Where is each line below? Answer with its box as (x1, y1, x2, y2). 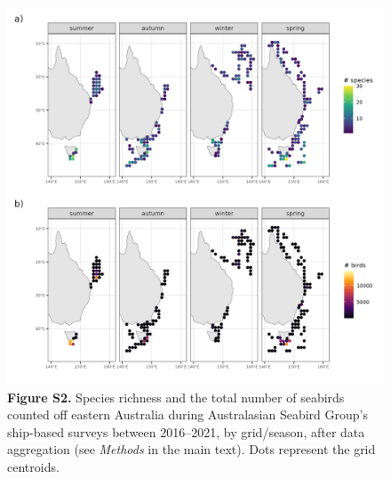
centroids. (7, 457, 60, 475)
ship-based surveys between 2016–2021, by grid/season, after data (7, 422, 365, 441)
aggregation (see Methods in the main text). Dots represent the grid (7, 440, 376, 459)
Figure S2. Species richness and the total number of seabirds (7, 387, 345, 406)
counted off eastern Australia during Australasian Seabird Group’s (7, 405, 368, 424)
